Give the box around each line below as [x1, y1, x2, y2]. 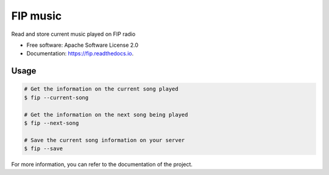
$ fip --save [24, 145, 63, 152]
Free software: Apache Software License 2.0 [26, 41, 139, 49]
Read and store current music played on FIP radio [11, 30, 136, 38]
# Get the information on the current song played [24, 86, 179, 92]
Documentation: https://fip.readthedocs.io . [26, 50, 134, 57]
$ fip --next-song [24, 119, 79, 126]
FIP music [11, 9, 62, 22]
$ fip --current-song [24, 94, 89, 101]
